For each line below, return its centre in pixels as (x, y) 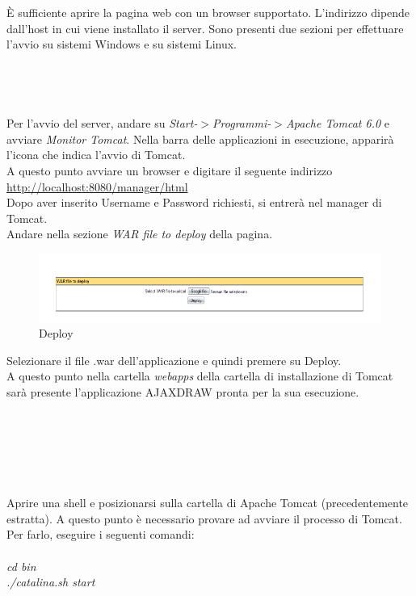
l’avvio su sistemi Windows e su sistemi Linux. (122, 44)
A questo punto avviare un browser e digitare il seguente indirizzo (170, 170)
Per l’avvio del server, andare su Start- (102, 123)
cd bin (21, 566)
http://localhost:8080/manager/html (97, 186)
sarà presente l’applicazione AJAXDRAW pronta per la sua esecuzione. (183, 391)
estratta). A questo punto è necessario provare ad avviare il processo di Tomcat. (204, 518)
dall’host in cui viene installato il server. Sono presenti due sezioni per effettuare (205, 28)
